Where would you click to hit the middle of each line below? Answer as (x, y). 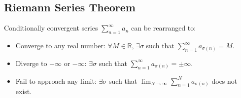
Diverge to (31, 63)
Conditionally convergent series (51, 28)
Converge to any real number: (60, 45)
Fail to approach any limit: (56, 81)
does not (224, 81)
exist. (24, 91)
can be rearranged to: (163, 28)
